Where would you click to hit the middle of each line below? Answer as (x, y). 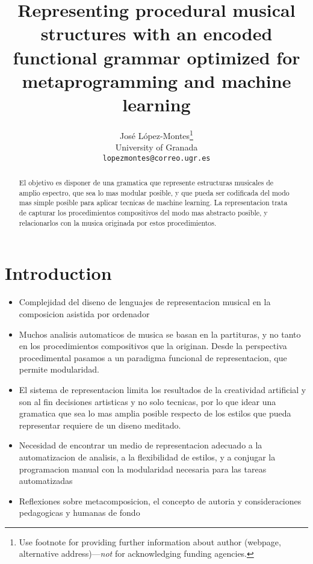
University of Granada (156, 147)
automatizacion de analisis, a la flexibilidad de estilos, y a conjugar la (147, 457)
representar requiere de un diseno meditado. (100, 425)
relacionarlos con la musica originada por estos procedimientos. (118, 222)
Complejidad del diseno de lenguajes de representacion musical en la (145, 302)
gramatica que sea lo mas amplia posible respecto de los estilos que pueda (155, 413)
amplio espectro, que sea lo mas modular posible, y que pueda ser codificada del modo (154, 192)
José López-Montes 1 (156, 134)
